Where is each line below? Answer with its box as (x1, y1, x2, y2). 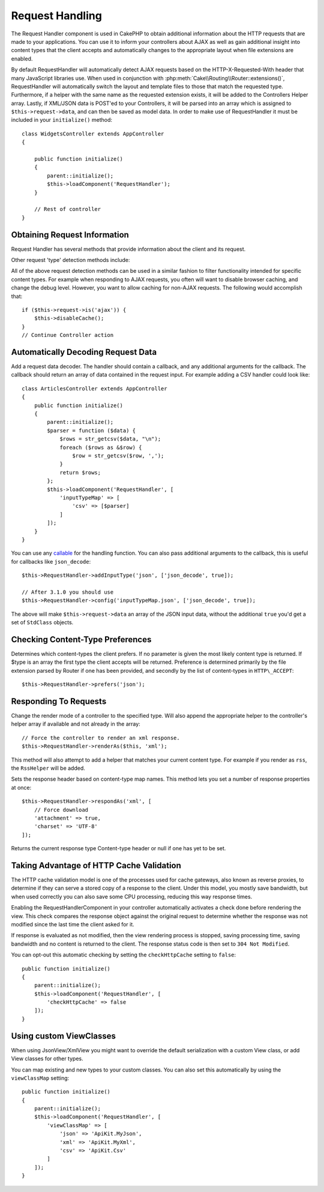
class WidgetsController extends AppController (22, 130, 164, 137)
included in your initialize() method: (11, 116, 113, 124)
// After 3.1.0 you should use (22, 588, 114, 595)
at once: (11, 784, 32, 791)
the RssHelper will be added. (11, 764, 85, 772)
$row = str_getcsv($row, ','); (72, 452, 164, 459)
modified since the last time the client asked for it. (11, 920, 134, 928)
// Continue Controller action (22, 332, 114, 339)
